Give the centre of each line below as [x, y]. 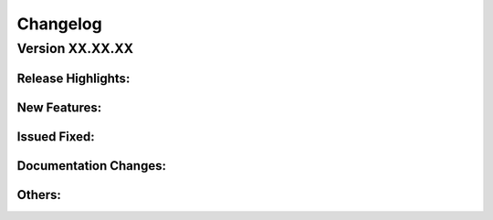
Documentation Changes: [91, 166]
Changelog [59, 24]
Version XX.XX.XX [75, 48]
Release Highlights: [73, 78]
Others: [39, 195]
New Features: [59, 107]
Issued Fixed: [56, 136]
